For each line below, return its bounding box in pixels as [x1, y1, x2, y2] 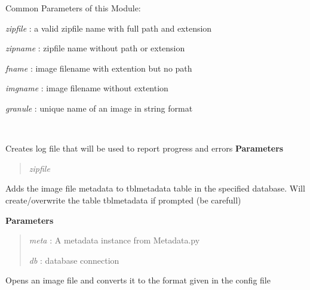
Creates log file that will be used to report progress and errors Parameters [5, 142, 284, 155]
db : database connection [29, 254, 119, 266]
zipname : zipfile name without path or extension [5, 42, 185, 54]
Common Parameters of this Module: [5, 2, 141, 14]
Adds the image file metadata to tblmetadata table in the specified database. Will [5, 182, 305, 195]
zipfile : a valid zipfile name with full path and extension [5, 21, 212, 34]
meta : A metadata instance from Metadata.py [29, 234, 200, 246]
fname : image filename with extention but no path [5, 61, 192, 74]
